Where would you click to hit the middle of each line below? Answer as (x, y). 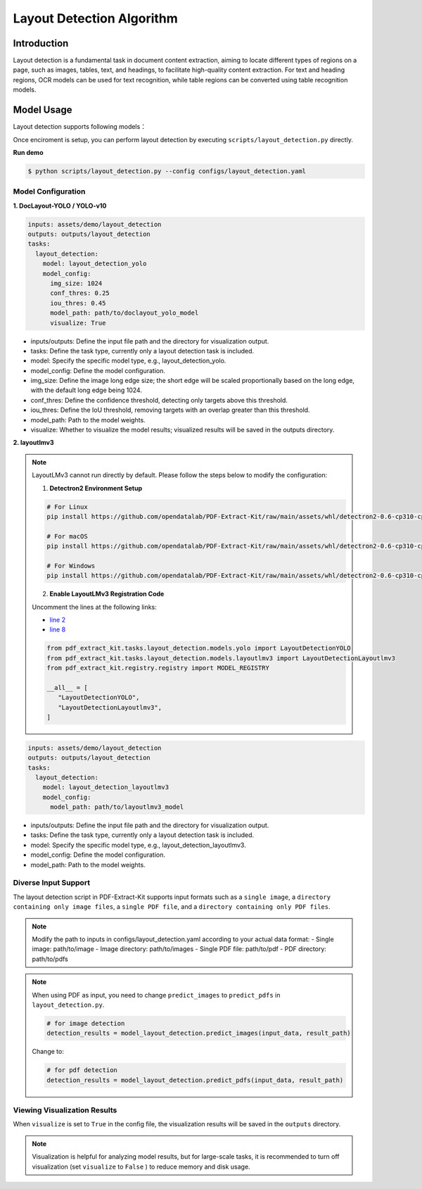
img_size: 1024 (76, 283)
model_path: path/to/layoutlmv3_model (117, 807)
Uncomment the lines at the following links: (95, 607)
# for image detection (86, 1023)
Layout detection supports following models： (80, 127)
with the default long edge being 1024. (86, 390)
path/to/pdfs (50, 959)
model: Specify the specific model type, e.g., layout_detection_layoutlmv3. (138, 845)
